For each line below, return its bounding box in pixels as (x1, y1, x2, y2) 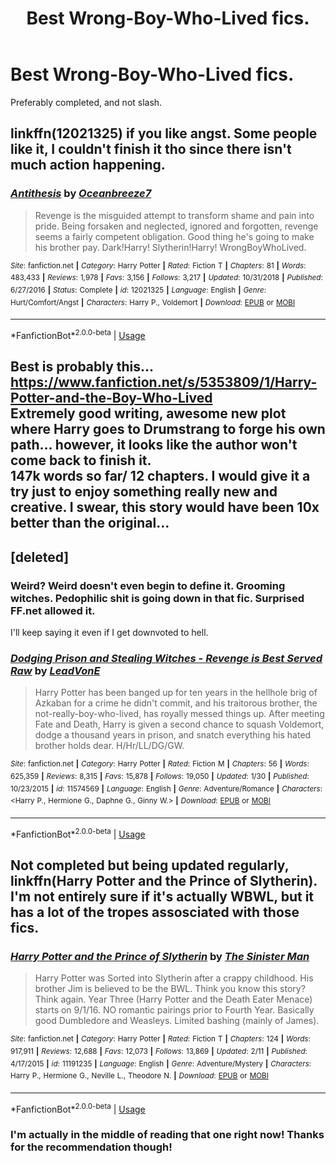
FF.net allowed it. (10, 603, 96, 617)
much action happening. (10, 157, 166, 174)
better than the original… (10, 515, 170, 532)
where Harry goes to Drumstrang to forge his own (10, 421, 326, 438)
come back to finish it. (10, 452, 152, 469)
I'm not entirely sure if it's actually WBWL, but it (10, 888, 315, 905)
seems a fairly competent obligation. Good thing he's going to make (34, 230, 315, 242)
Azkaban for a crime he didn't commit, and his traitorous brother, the (34, 697, 318, 709)
